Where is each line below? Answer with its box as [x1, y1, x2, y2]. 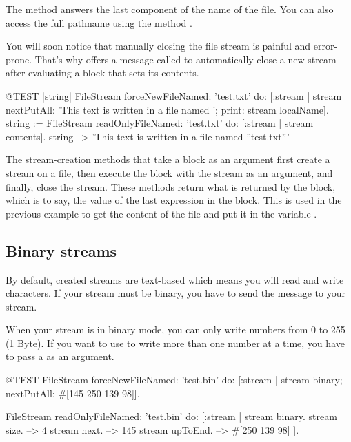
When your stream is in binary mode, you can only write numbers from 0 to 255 [6, 322, 345, 337]
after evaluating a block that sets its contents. [6, 65, 199, 80]
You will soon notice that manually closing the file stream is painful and [6, 39, 311, 53]
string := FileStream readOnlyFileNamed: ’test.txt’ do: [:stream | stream [6, 116, 314, 130]
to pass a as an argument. [6, 349, 114, 364]
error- [313, 39, 338, 53]
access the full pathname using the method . [6, 15, 192, 30]
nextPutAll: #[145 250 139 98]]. [6, 386, 140, 400]
